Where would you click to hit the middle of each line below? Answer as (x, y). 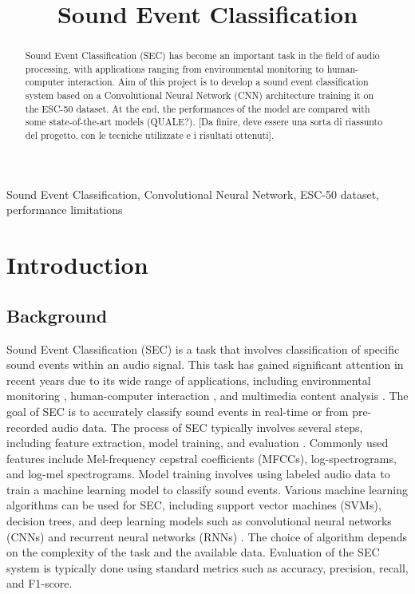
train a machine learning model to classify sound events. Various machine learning (207, 489)
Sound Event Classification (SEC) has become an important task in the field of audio (202, 55)
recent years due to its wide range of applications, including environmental (189, 380)
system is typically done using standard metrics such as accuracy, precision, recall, (207, 567)
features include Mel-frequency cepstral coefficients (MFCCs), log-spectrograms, (202, 458)
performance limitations (65, 210)
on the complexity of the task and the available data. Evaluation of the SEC (193, 552)
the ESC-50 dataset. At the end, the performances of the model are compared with (198, 108)
